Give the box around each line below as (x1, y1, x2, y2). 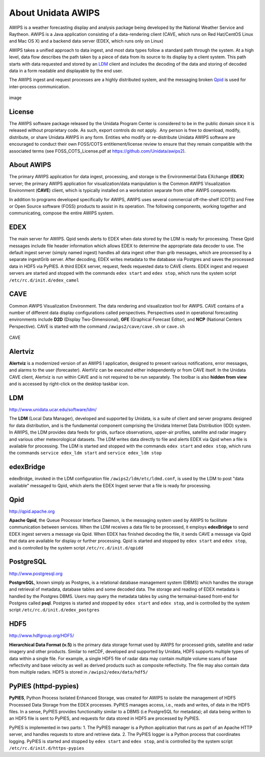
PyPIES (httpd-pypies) (9, 682, 79, 690)
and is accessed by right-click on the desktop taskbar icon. (9, 381, 129, 387)
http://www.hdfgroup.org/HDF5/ (9, 633, 75, 639)
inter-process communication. (9, 83, 70, 89)
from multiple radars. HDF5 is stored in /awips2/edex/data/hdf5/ (9, 669, 148, 675)
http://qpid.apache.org (9, 508, 55, 514)
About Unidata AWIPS (9, 7, 100, 18)
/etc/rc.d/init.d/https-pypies (9, 745, 84, 751)
